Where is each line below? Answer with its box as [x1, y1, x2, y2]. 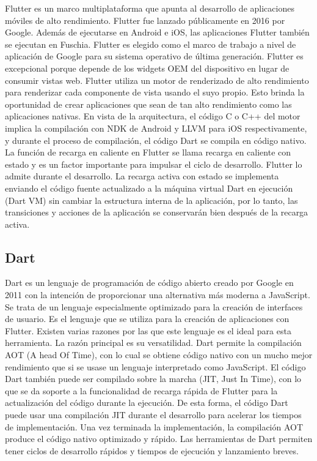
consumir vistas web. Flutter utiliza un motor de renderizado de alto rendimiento [5, 73, 309, 86]
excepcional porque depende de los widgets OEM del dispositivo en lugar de [5, 61, 290, 74]
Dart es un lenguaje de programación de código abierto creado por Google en [5, 276, 294, 289]
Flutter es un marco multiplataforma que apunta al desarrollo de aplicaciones [5, 2, 294, 14]
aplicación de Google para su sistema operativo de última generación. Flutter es [5, 50, 304, 62]
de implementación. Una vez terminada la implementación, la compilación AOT [5, 420, 304, 433]
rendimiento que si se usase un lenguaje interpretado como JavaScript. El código [5, 360, 306, 373]
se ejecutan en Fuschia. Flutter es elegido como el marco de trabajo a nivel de [5, 37, 296, 50]
